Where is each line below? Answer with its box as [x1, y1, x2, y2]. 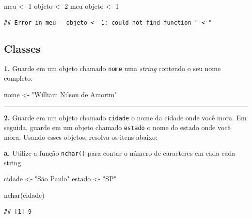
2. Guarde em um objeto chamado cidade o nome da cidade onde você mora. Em [4, 113, 247, 123]
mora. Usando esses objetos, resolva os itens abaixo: [4, 131, 157, 142]
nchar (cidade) [4, 189, 45, 200]
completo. [4, 73, 33, 83]
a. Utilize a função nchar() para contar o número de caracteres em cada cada [4, 148, 236, 158]
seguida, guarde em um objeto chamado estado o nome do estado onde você [4, 122, 231, 132]
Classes [4, 41, 41, 56]
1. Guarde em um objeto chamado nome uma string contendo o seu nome [4, 63, 221, 73]
